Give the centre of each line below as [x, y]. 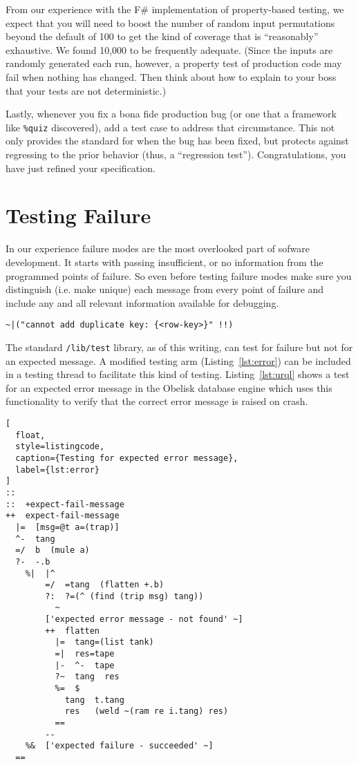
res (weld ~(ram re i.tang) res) [147, 711]
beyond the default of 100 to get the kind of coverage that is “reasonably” [162, 36]
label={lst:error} [58, 470]
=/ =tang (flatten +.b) [105, 585]
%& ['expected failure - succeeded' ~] [119, 746]
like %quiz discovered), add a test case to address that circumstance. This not [170, 127]
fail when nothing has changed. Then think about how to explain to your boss [171, 76]
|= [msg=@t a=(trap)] [67, 527]
